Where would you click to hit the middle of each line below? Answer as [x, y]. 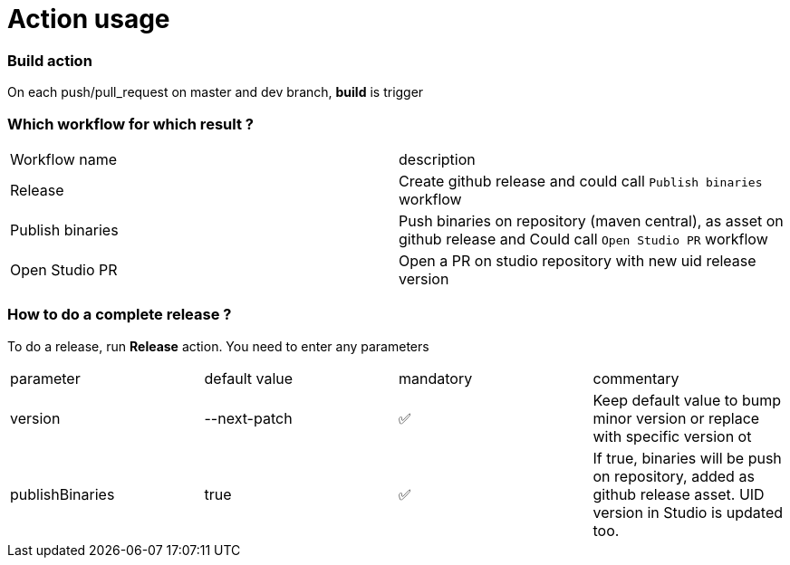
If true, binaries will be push [687, 458]
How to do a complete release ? [120, 315]
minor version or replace [676, 418]
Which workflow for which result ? [130, 124]
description [437, 159]
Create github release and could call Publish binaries [581, 181]
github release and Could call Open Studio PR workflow [583, 239]
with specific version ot [672, 436]
